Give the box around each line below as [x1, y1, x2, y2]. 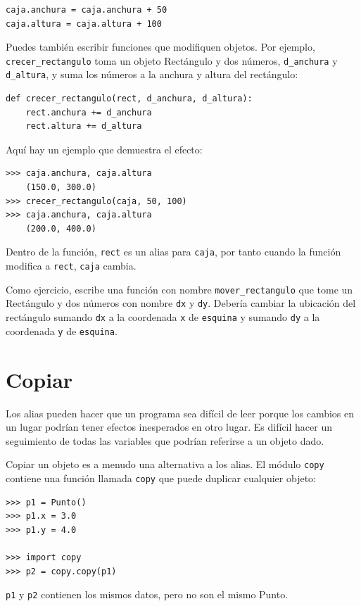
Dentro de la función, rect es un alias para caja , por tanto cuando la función [6, 244, 341, 259]
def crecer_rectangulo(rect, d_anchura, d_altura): [6, 94, 253, 104]
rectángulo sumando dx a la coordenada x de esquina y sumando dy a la [6, 310, 320, 324]
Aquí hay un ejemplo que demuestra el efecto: [6, 141, 203, 156]
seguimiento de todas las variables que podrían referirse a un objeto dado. [6, 433, 324, 448]
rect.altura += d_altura [25, 121, 142, 132]
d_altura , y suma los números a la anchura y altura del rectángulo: [6, 67, 298, 82]
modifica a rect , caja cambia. [6, 258, 137, 273]
